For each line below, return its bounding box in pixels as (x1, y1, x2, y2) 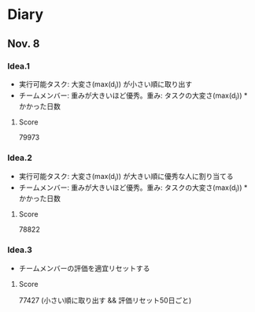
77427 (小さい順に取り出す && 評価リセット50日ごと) (18, 295, 192, 305)
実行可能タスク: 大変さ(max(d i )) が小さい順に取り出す (18, 79, 193, 91)
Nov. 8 (7, 37, 40, 50)
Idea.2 (7, 152, 33, 163)
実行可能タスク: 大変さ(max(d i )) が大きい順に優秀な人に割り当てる (18, 171, 234, 183)
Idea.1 (7, 61, 31, 72)
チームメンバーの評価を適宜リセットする (18, 263, 150, 273)
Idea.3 (7, 244, 32, 255)
